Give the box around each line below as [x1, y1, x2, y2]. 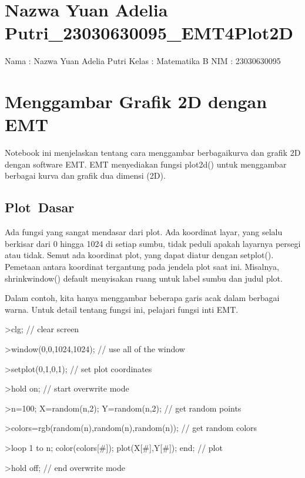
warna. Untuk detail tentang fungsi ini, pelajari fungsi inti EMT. [5, 303, 239, 315]
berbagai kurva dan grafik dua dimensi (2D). [5, 169, 166, 182]
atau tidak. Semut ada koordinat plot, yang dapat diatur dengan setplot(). [5, 249, 274, 261]
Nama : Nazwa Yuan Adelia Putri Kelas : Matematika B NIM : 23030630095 [5, 55, 281, 67]
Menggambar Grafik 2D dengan [5, 89, 267, 113]
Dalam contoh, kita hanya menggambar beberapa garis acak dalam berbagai [5, 292, 280, 304]
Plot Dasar [5, 198, 75, 216]
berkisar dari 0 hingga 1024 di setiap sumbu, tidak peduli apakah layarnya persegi [5, 237, 301, 249]
